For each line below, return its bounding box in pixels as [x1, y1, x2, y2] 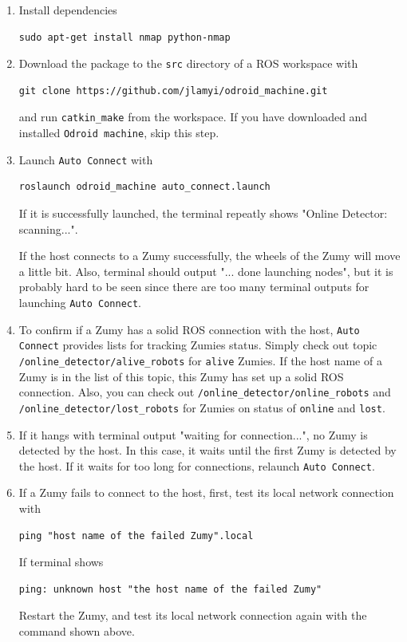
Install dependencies [18, 2, 117, 18]
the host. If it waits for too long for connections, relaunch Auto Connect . [18, 457, 375, 474]
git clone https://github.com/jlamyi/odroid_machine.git [18, 85, 328, 96]
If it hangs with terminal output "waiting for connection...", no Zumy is [18, 426, 368, 443]
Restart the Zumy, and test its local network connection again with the [18, 607, 367, 624]
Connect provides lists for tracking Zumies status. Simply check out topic [18, 337, 377, 353]
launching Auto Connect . [18, 293, 142, 310]
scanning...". [18, 220, 78, 237]
